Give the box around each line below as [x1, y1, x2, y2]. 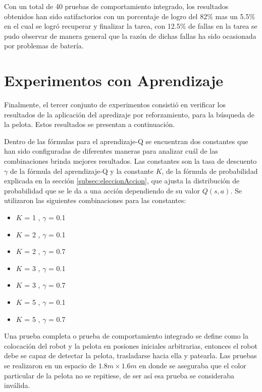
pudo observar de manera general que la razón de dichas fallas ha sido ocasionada [4, 30, 256, 41]
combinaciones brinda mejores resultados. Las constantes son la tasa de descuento [4, 156, 257, 166]
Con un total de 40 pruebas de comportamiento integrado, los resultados [4, 1, 229, 11]
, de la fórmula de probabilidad [162, 165, 258, 176]
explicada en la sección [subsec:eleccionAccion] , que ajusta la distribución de [4, 175, 240, 186]
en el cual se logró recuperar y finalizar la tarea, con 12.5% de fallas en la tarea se [4, 21, 257, 31]
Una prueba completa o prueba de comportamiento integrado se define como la [4, 331, 248, 341]
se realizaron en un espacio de [4, 360, 96, 370]
